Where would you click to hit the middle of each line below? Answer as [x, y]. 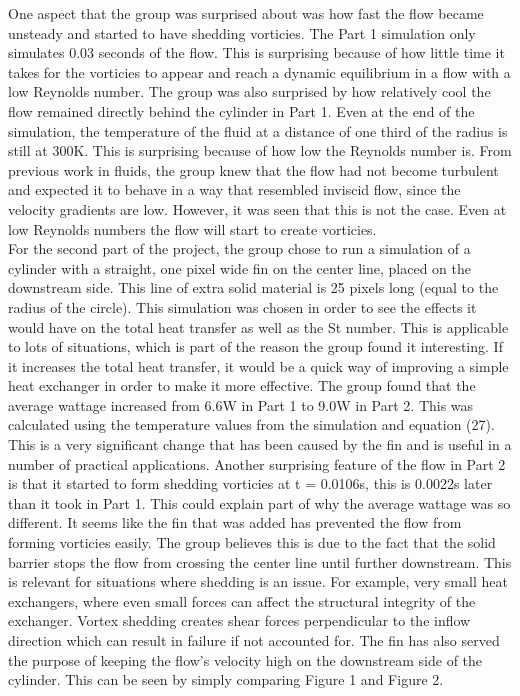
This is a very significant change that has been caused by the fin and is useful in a [260, 444]
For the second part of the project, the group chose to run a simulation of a [239, 248]
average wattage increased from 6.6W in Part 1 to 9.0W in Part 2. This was [241, 404]
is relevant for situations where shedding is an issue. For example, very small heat [258, 581]
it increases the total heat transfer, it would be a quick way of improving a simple [258, 365]
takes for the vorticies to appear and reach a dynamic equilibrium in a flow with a [259, 71]
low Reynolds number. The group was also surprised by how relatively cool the [249, 91]
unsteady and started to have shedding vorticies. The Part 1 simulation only [242, 32]
